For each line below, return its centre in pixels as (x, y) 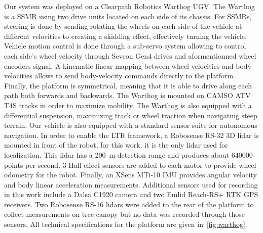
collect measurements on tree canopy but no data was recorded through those (124, 214)
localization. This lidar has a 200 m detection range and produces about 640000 (128, 154)
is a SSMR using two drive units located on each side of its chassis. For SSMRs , (128, 16)
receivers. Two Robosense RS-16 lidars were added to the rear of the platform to (129, 204)
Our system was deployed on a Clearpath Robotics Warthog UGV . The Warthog (129, 6)
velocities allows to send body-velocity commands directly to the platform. (120, 76)
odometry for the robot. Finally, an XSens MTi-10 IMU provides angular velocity (130, 175)
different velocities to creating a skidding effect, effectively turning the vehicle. (125, 36)
